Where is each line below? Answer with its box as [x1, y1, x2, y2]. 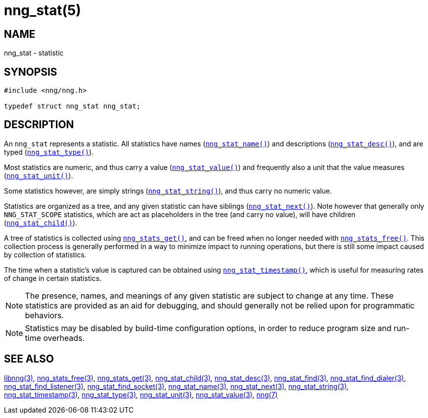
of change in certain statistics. [4, 274, 102, 282]
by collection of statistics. [4, 250, 87, 259]
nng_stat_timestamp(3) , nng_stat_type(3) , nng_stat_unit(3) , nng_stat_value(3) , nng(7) [4, 390, 278, 399]
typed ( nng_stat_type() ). [4, 147, 94, 156]
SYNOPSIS [4, 65, 57, 78]
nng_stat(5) [4, 2, 81, 19]
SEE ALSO [4, 353, 54, 365]
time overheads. [25, 333, 85, 343]
